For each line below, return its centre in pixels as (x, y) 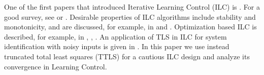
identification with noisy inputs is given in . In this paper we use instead (117, 46)
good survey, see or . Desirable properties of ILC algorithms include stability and (130, 16)
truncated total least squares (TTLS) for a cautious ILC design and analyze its (127, 56)
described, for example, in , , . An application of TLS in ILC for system (115, 36)
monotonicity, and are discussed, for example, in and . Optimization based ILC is (130, 27)
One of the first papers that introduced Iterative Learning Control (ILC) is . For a (132, 7)
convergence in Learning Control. (56, 66)
